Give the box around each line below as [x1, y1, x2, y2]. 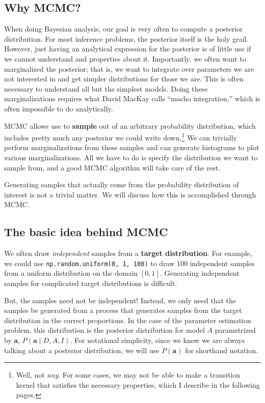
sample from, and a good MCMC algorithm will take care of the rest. [4, 162, 221, 172]
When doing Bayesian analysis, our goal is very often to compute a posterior [4, 23, 243, 34]
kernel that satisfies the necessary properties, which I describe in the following [16, 379, 260, 390]
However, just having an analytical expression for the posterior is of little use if [4, 43, 251, 54]
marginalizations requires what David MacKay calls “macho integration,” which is [4, 93, 260, 104]
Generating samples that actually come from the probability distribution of [4, 179, 239, 190]
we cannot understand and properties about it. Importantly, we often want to [4, 53, 246, 64]
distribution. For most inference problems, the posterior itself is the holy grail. [4, 33, 249, 44]
